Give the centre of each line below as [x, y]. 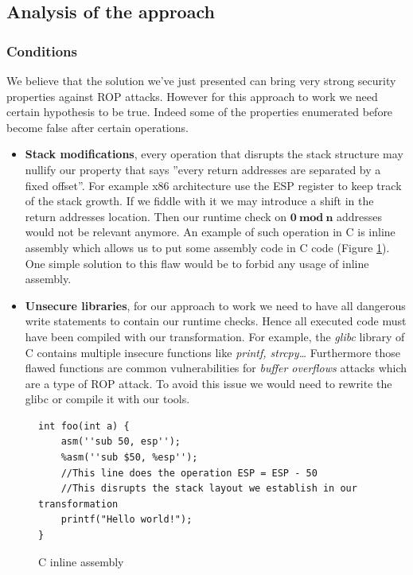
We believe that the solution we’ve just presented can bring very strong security [201, 80]
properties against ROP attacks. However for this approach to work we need [192, 96]
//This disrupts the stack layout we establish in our [209, 489]
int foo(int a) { [84, 426]
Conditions [42, 51]
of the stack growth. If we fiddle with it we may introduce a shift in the [199, 201]
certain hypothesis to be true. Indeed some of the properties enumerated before [200, 112]
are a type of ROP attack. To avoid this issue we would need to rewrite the [208, 383]
